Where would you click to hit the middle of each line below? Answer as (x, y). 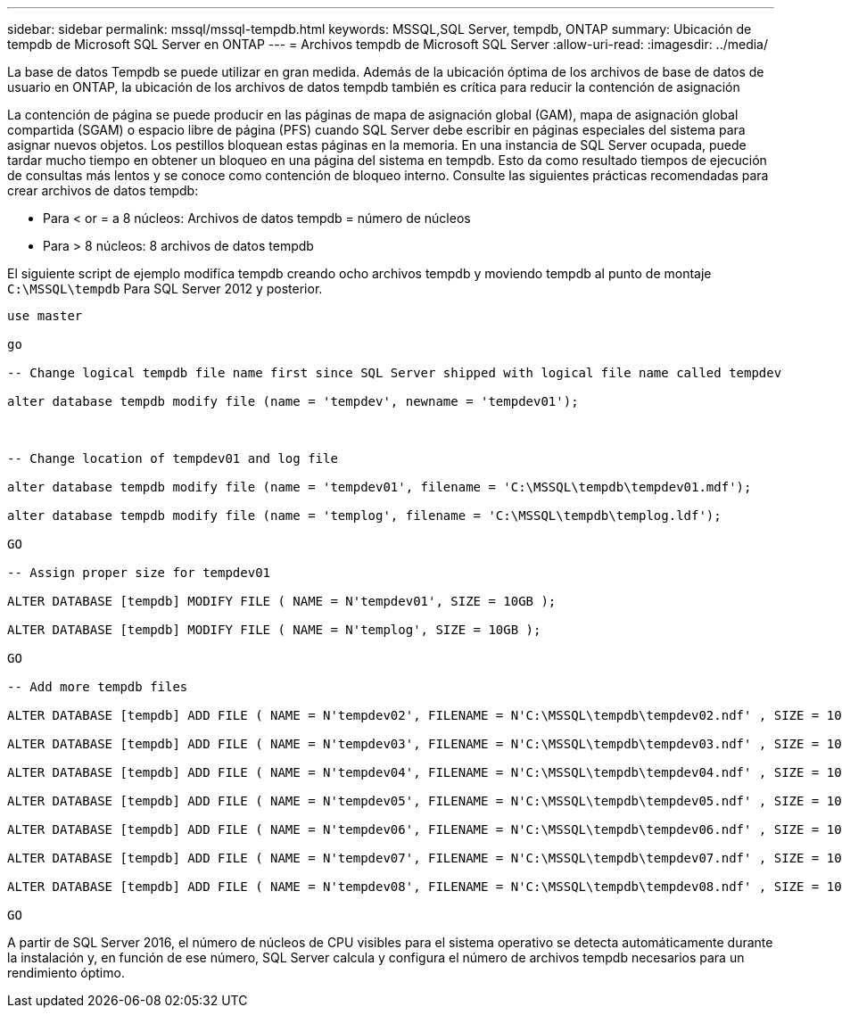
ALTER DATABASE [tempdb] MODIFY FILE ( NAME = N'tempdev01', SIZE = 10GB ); (282, 601)
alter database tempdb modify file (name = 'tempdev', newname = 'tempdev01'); (293, 401)
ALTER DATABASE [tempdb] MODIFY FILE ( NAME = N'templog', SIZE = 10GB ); (274, 630)
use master (45, 316)
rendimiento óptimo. (66, 973)
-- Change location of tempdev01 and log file (173, 458)
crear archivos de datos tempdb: (103, 190)
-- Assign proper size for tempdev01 (139, 573)
